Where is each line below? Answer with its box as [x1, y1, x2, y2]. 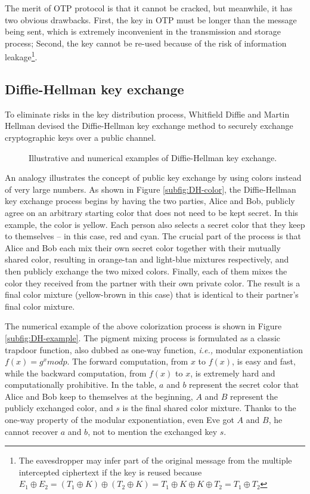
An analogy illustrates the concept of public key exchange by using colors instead [5, 171, 302, 184]
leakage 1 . [5, 49, 38, 63]
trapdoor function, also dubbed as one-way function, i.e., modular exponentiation [5, 343, 303, 356]
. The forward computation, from [67, 355, 188, 368]
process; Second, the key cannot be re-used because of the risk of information [5, 36, 287, 49]
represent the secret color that [189, 378, 299, 391]
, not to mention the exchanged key [88, 425, 218, 437]
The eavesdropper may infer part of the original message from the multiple [18, 454, 292, 467]
